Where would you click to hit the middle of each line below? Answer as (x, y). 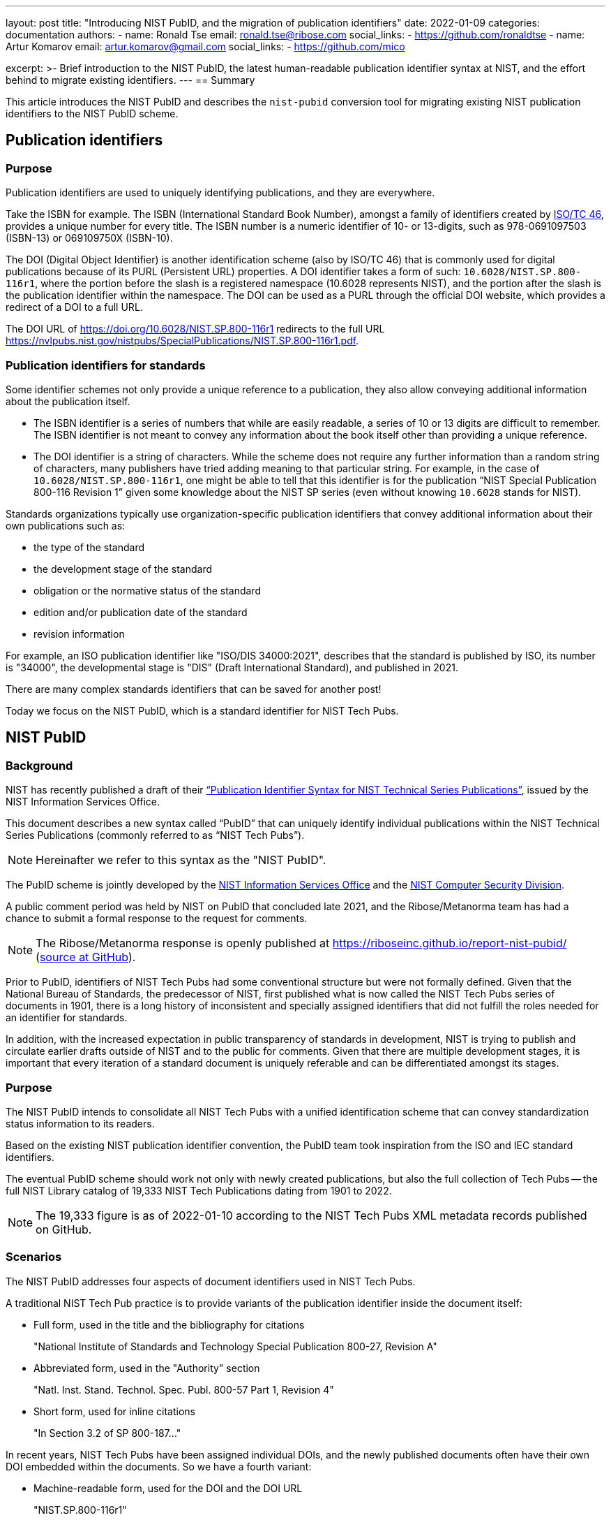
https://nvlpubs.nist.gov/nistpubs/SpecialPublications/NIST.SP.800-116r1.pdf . (182, 341)
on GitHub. (64, 1229)
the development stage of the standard (123, 569)
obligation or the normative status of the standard (148, 590)
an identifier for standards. (67, 1018)
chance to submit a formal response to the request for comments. (157, 919)
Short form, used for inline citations (115, 1411)
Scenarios (34, 1257)
